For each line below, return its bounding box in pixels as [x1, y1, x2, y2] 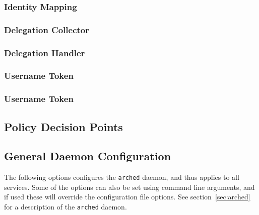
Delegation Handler [4, 46, 85, 59]
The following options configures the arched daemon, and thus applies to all [4, 172, 239, 182]
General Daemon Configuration [4, 148, 171, 164]
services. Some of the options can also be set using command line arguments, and [4, 181, 255, 192]
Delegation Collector [4, 23, 89, 36]
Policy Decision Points [4, 119, 123, 134]
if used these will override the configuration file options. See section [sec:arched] [4, 191, 250, 202]
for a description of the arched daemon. [4, 201, 127, 212]
